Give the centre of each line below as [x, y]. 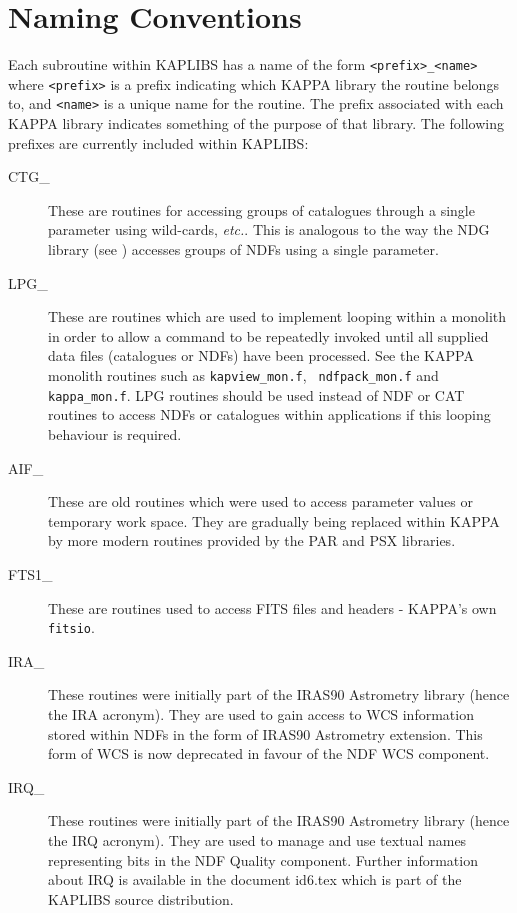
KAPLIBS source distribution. [141, 898]
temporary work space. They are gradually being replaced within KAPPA [274, 520]
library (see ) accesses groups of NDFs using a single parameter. [243, 249]
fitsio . [71, 627]
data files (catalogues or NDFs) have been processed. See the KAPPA [261, 355]
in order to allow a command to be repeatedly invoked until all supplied [268, 335]
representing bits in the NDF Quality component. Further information [263, 859]
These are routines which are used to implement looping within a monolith [277, 316]
